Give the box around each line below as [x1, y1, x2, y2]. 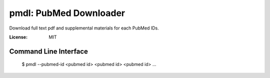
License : [9, 34, 27, 40]
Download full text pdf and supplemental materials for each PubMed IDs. [9, 25, 159, 31]
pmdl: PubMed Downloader [9, 7, 125, 18]
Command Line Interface [9, 47, 88, 55]
